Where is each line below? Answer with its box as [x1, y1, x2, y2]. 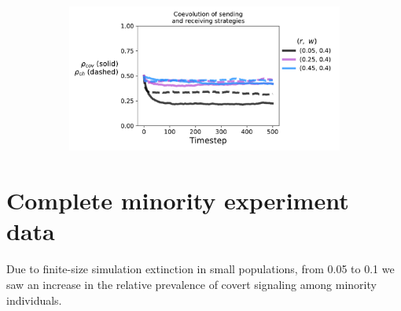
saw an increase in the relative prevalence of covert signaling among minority [6, 276, 377, 292]
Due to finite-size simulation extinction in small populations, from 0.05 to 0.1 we [6, 261, 395, 277]
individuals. [6, 291, 62, 308]
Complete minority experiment [6, 184, 349, 217]
